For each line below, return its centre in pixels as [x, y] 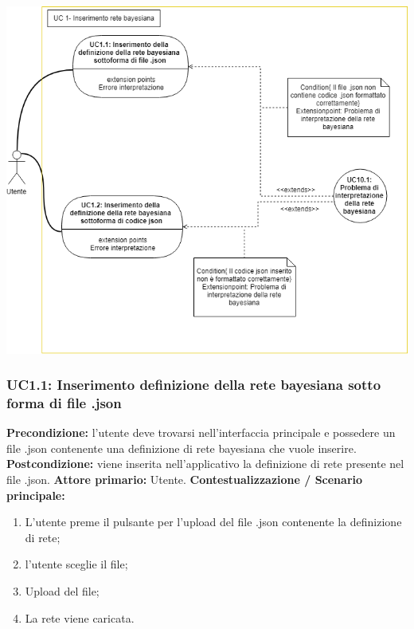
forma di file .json [64, 402]
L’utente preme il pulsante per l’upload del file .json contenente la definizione [213, 522]
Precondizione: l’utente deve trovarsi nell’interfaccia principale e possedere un [201, 432]
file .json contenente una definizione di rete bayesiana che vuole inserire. [182, 448]
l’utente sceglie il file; [76, 564]
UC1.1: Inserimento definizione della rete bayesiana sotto [194, 385]
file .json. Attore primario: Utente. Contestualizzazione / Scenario [185, 480]
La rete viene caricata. [80, 617]
